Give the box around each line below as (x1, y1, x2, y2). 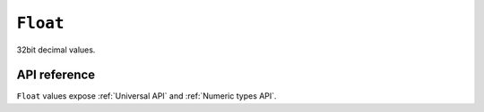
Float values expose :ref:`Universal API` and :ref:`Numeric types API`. (16, 91, 277, 101)
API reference (16, 68, 96, 83)
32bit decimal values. (16, 44, 96, 55)
